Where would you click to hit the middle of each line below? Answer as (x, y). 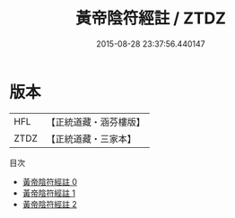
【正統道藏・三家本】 (91, 138)
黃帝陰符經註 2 (50, 204)
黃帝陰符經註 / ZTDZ (151, 18)
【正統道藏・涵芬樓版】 (96, 122)
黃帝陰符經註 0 (50, 181)
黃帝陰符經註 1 (49, 193)
